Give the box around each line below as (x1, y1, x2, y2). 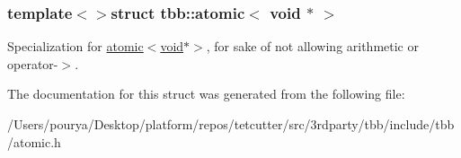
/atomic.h (7, 132, 61, 151)
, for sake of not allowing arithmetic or (206, 37, 419, 56)
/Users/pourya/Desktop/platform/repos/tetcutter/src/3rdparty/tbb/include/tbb (7, 115, 455, 133)
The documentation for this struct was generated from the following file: (7, 84, 405, 103)
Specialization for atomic (7, 37, 144, 56)
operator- (7, 54, 58, 73)
